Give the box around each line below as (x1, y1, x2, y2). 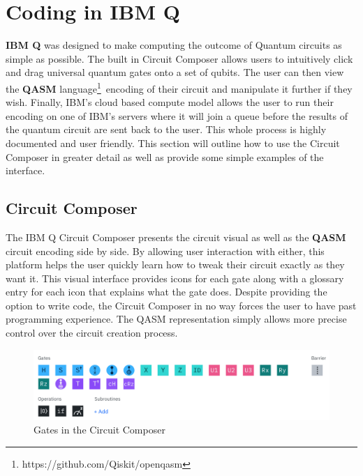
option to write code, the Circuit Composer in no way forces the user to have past (6, 298, 357, 312)
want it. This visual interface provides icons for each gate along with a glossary (6, 270, 344, 285)
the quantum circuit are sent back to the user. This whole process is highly (6, 122, 327, 137)
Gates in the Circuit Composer (34, 422, 165, 437)
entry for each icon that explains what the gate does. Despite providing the (6, 284, 327, 299)
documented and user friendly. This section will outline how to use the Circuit (6, 135, 340, 150)
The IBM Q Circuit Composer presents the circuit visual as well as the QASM (6, 229, 346, 244)
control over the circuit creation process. (6, 325, 178, 340)
